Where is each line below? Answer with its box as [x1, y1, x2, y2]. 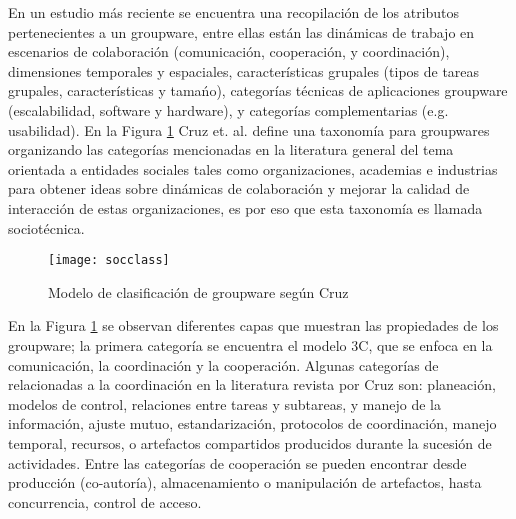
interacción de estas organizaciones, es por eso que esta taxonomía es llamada [8, 197, 483, 218]
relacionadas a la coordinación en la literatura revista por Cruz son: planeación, [8, 374, 496, 395]
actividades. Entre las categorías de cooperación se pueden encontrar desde [8, 452, 467, 473]
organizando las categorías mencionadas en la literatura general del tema [8, 139, 454, 160]
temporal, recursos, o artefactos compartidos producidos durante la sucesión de [8, 432, 492, 453]
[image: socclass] [48, 253, 170, 268]
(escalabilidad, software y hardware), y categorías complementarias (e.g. [8, 99, 449, 120]
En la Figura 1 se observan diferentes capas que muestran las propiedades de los [8, 315, 499, 336]
